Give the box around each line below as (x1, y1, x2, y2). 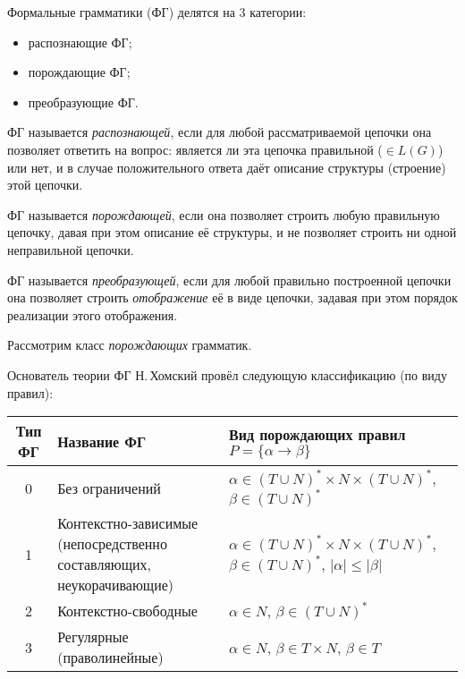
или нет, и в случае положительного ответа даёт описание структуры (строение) (7, 157, 446, 176)
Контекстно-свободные (57, 600, 198, 622)
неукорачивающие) (57, 574, 174, 596)
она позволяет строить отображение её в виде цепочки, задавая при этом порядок (7, 288, 458, 307)
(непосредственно (57, 533, 167, 555)
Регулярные (57, 626, 129, 648)
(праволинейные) (57, 647, 164, 668)
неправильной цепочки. (7, 240, 134, 259)
